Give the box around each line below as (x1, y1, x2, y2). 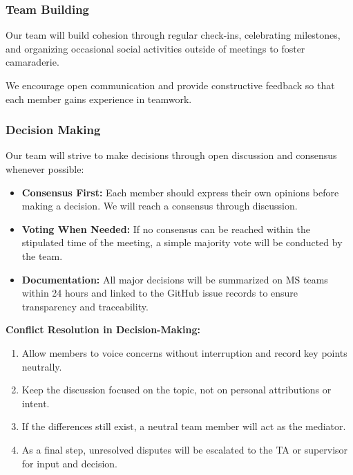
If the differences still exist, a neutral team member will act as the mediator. (21, 419, 346, 434)
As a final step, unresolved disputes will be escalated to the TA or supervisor (21, 442, 348, 456)
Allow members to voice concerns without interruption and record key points (21, 345, 347, 360)
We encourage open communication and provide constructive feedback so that (6, 78, 335, 92)
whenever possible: (6, 162, 84, 176)
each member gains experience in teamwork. (6, 91, 192, 106)
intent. (21, 395, 50, 410)
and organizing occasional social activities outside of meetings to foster (6, 41, 305, 55)
